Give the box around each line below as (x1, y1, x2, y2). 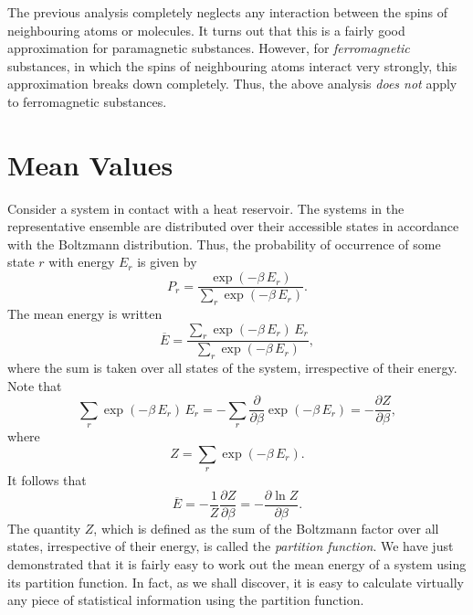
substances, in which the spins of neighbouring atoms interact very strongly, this (7, 56, 457, 75)
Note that (7, 376, 62, 395)
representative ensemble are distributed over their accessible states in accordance (7, 217, 459, 236)
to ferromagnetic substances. (7, 91, 167, 111)
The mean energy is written (7, 303, 163, 323)
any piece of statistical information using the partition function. (7, 590, 364, 610)
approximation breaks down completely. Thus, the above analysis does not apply (7, 74, 457, 93)
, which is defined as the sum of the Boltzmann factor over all (93, 518, 439, 537)
